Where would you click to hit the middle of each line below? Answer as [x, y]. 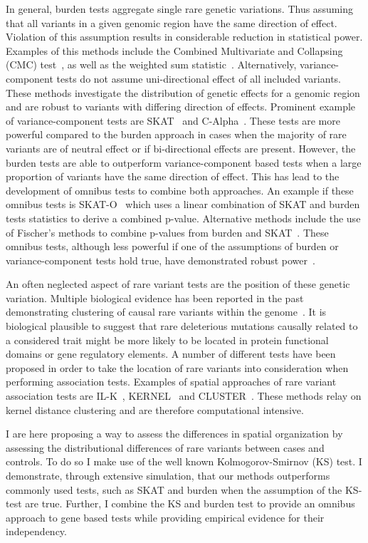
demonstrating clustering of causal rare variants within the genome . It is [166, 312]
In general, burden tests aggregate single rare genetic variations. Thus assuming [180, 9]
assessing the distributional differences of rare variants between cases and [165, 447]
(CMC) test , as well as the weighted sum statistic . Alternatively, [151, 64]
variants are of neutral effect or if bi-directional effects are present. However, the [181, 148]
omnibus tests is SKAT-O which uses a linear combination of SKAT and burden [183, 204]
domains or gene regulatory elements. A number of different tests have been [171, 354]
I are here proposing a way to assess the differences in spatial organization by [174, 434]
